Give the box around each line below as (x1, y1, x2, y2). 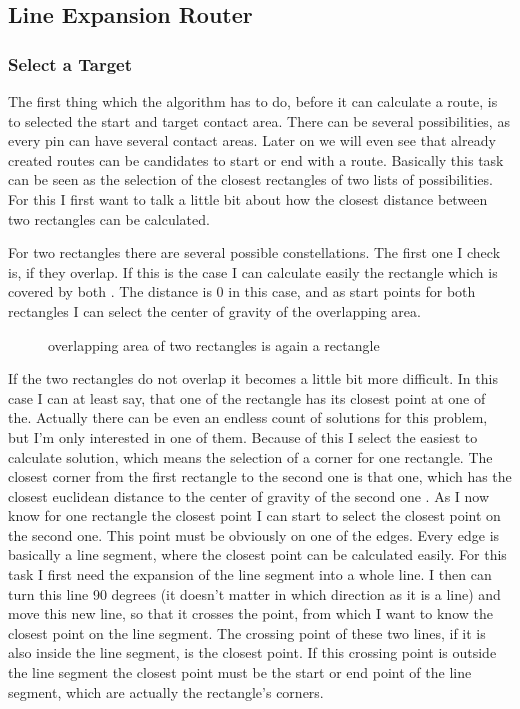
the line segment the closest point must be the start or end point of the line (8, 662, 472, 683)
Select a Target (8, 51, 133, 76)
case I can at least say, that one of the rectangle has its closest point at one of (8, 387, 486, 408)
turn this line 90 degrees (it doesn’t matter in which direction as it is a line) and (8, 583, 501, 604)
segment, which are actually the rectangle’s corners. (8, 681, 324, 702)
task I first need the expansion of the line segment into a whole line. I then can (8, 564, 492, 585)
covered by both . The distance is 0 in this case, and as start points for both (8, 281, 476, 302)
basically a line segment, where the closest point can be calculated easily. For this (8, 544, 507, 565)
